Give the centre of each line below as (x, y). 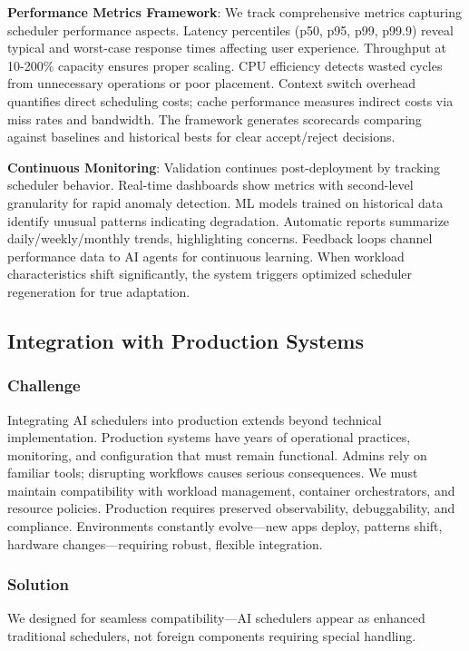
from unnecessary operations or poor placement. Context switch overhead (212, 83)
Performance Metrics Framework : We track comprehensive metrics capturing (234, 12)
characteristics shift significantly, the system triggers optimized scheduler (210, 274)
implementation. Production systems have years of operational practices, (209, 437)
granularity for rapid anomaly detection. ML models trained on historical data (225, 202)
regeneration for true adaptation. (99, 291)
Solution (38, 584)
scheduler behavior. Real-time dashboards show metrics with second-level (210, 185)
